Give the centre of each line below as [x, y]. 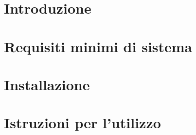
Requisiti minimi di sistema [98, 46]
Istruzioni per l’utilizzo [82, 123]
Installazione [47, 84]
